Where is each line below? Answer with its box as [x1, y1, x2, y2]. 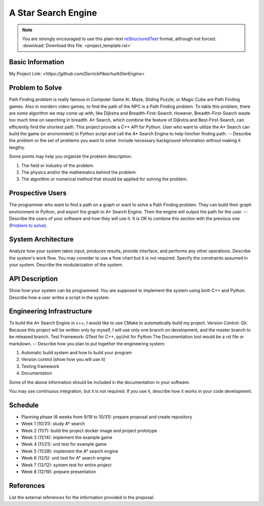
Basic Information [9, 58, 65, 66]
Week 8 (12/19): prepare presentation [21, 468, 96, 475]
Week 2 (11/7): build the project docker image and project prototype [21, 428, 157, 434]
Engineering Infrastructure [9, 307, 92, 315]
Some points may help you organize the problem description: [9, 153, 132, 159]
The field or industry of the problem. [21, 162, 95, 169]
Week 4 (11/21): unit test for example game [21, 441, 107, 447]
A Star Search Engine [9, 7, 97, 18]
